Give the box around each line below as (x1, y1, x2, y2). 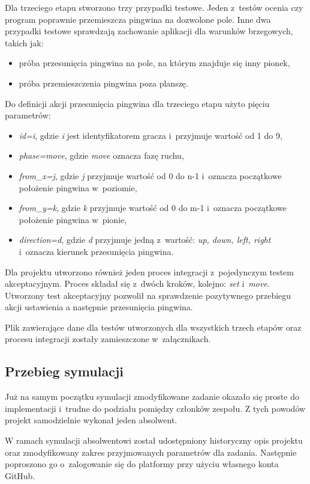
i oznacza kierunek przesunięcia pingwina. (19, 245, 174, 257)
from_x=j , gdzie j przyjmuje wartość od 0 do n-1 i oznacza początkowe (19, 169, 282, 182)
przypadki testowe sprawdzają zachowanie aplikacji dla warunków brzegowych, (5, 25, 293, 37)
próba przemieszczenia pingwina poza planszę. (19, 76, 188, 89)
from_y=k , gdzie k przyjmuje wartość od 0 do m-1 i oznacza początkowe (19, 201, 287, 214)
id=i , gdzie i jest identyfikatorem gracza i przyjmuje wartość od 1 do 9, (19, 129, 282, 141)
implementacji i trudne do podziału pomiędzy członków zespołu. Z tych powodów (5, 402, 306, 414)
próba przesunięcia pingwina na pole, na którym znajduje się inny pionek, (19, 57, 290, 69)
